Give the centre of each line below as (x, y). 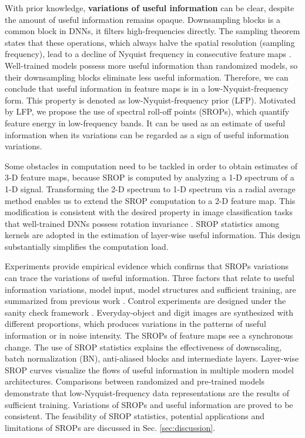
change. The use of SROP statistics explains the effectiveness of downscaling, (143, 347)
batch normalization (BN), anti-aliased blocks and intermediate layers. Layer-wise (152, 358)
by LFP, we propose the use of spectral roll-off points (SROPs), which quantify (147, 111)
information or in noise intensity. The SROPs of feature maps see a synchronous (149, 335)
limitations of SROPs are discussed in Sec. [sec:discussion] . (110, 427)
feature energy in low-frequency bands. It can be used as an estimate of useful (145, 123)
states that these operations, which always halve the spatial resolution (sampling (150, 42)
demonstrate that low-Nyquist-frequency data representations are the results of (147, 393)
